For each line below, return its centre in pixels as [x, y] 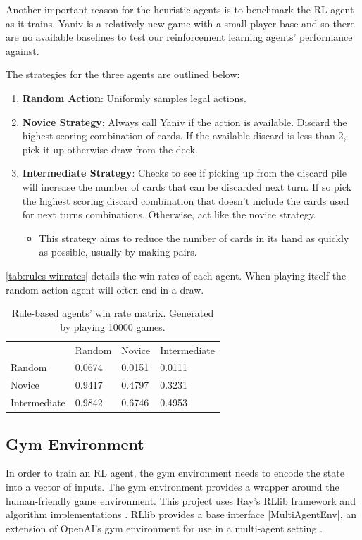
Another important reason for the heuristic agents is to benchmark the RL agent [180, 9]
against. [23, 50]
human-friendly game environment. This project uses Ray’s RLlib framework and [181, 500]
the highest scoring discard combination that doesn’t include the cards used [186, 200]
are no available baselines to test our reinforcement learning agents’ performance [179, 37]
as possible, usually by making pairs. [118, 252]
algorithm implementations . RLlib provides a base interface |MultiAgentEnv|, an [181, 514]
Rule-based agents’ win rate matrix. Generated [113, 313]
